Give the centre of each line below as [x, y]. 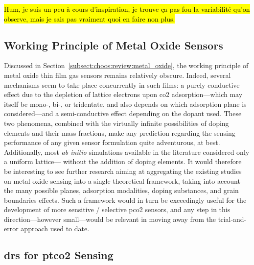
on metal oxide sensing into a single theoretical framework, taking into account [122, 181]
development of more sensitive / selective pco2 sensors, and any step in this [117, 209]
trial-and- [232, 219]
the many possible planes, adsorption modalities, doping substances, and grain [121, 190]
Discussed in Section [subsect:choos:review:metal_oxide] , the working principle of [126, 65]
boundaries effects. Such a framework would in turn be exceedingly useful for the [125, 200]
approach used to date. [55, 229]
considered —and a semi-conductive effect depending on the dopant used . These [123, 113]
